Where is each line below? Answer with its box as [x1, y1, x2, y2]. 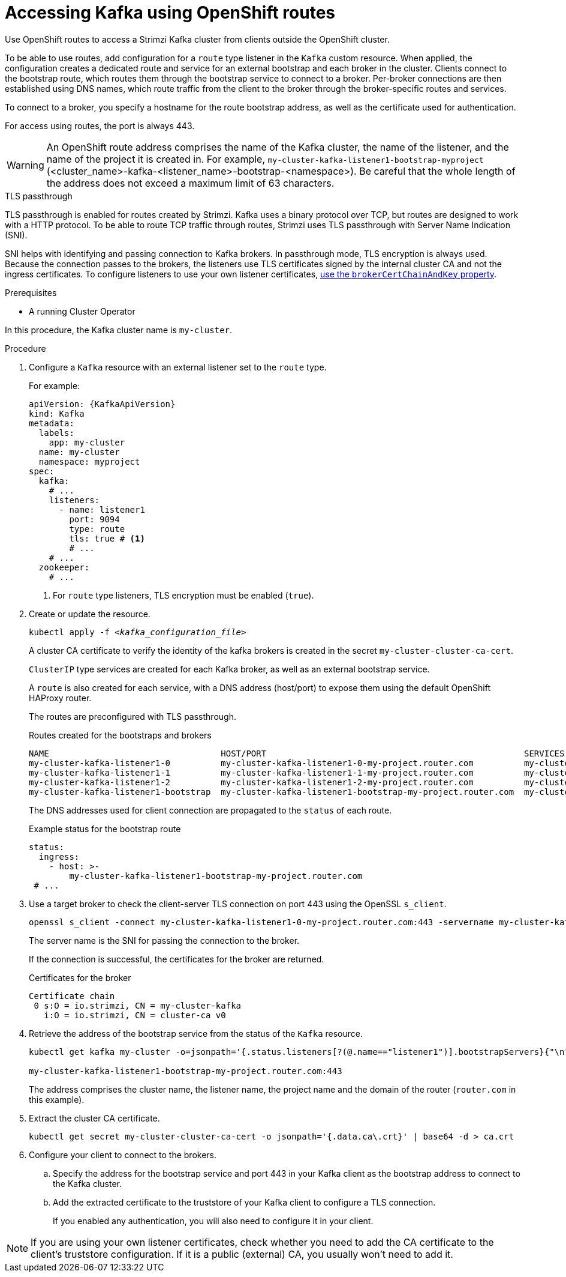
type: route [69, 524, 125, 534]
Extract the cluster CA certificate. [29, 1112, 160, 1123]
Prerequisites [5, 287, 57, 298]
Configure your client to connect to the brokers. [29, 1149, 217, 1160]
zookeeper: [38, 562, 90, 572]
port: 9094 [69, 514, 120, 524]
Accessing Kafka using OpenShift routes [5, 2, 335, 23]
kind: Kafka [29, 408, 85, 418]
